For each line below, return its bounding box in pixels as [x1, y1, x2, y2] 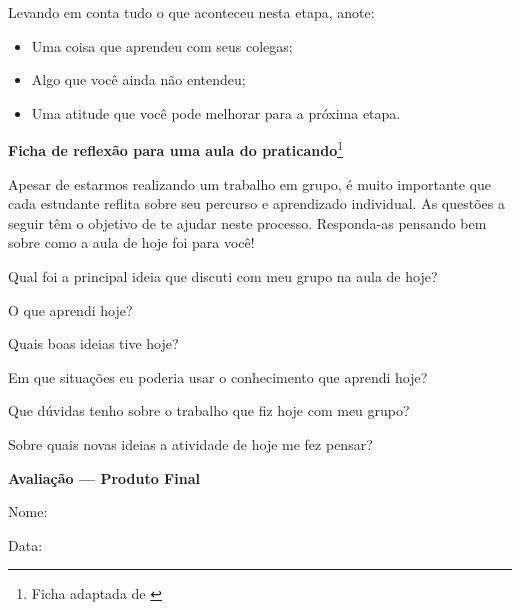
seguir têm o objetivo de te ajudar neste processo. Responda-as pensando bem [8, 212, 487, 233]
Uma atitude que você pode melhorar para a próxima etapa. [31, 102, 401, 123]
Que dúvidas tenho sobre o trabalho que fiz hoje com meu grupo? [8, 400, 410, 421]
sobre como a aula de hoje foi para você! [8, 232, 255, 253]
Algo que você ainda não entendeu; [31, 69, 246, 90]
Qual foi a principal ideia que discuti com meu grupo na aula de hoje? [8, 266, 438, 286]
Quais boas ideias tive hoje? [8, 333, 179, 354]
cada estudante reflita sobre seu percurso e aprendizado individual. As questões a [8, 193, 505, 214]
